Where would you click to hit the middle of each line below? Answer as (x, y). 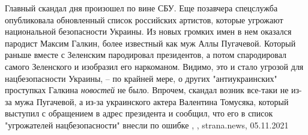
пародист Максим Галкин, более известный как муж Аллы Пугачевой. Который (150, 43)
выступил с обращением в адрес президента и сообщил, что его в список (139, 113)
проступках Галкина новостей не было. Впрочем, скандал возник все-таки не (147, 90)
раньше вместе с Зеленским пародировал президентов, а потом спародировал (146, 55)
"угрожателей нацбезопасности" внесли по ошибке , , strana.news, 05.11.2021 (147, 125)
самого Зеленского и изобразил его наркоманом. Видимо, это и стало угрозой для (154, 66)
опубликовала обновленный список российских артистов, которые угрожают (144, 19)
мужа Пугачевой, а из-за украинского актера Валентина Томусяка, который (152, 101)
